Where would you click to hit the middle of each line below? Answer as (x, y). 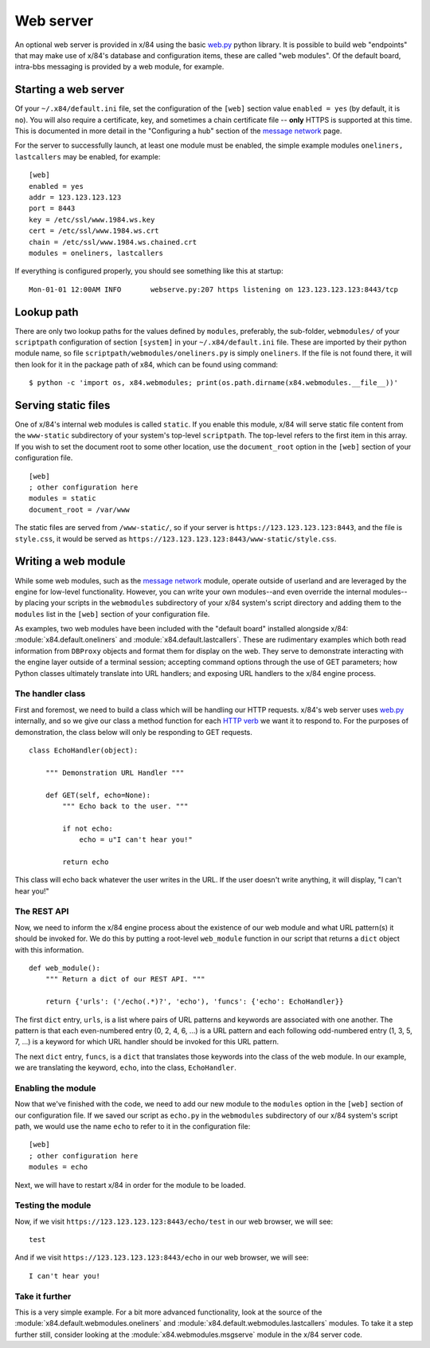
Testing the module (53, 1205)
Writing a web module (70, 562)
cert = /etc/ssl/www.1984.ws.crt (94, 231)
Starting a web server (70, 90)
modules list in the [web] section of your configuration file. (112, 614)
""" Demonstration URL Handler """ (115, 772)
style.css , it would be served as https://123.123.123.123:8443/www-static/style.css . (176, 539)
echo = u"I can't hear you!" (136, 840)
